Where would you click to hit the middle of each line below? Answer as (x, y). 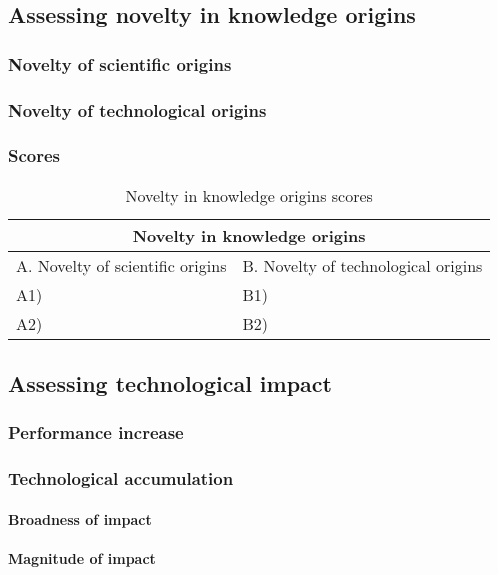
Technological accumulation (121, 478)
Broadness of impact (80, 518)
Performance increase (96, 432)
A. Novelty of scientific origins (121, 265)
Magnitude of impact (82, 557)
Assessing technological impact (170, 383)
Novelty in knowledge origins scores (249, 195)
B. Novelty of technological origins (362, 265)
